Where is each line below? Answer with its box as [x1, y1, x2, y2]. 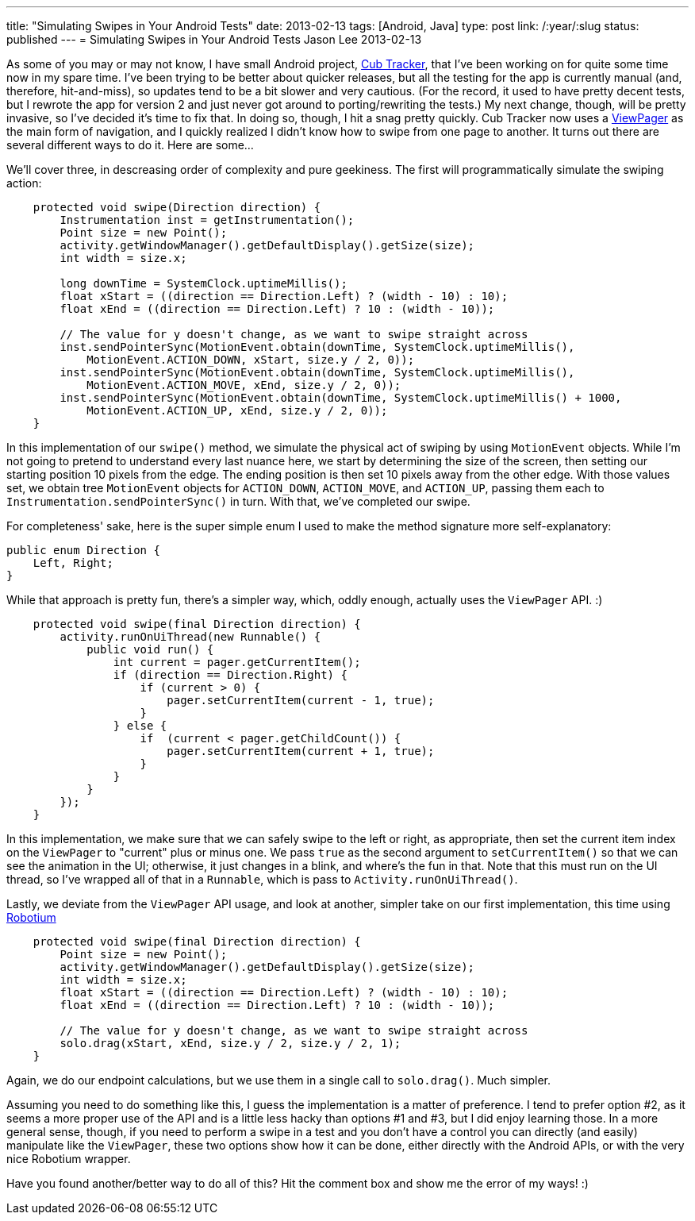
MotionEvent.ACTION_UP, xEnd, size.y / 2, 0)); [86, 404, 388, 417]
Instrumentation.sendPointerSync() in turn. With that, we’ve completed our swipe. [6, 495, 470, 508]
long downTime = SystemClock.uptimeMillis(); [60, 277, 347, 290]
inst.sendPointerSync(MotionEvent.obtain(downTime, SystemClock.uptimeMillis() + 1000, [60, 391, 622, 404]
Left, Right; [33, 557, 113, 569]
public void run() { [86, 643, 214, 656]
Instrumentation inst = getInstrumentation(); [60, 214, 355, 226]
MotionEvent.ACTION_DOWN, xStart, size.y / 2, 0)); [86, 353, 415, 366]
